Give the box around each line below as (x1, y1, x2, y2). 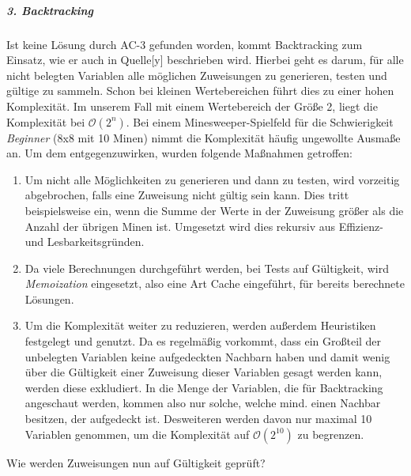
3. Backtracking (6, 2, 93, 18)
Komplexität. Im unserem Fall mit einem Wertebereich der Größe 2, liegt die (6, 97, 378, 114)
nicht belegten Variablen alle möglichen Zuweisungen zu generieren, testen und (6, 66, 387, 83)
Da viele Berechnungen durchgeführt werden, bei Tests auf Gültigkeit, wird (25, 259, 389, 276)
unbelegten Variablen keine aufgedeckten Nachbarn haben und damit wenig (25, 348, 390, 365)
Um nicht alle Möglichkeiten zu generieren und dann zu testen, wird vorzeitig (25, 171, 400, 187)
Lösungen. (25, 290, 74, 307)
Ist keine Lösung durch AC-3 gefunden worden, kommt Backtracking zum (6, 36, 363, 52)
